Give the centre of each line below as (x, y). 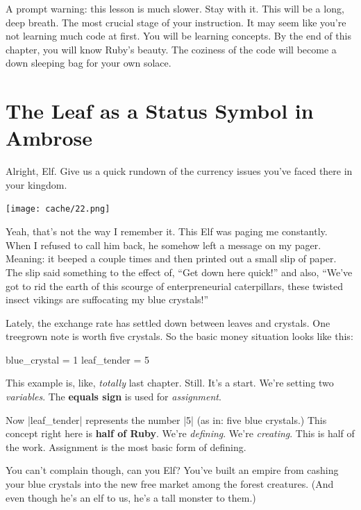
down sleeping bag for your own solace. (89, 63)
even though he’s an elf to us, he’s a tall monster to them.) (131, 497)
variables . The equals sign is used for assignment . (114, 397)
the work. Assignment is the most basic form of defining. (126, 447)
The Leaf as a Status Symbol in (160, 111)
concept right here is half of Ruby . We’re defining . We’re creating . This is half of (180, 433)
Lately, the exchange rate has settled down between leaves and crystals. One (168, 322)
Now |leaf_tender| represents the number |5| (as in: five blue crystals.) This (166, 419)
